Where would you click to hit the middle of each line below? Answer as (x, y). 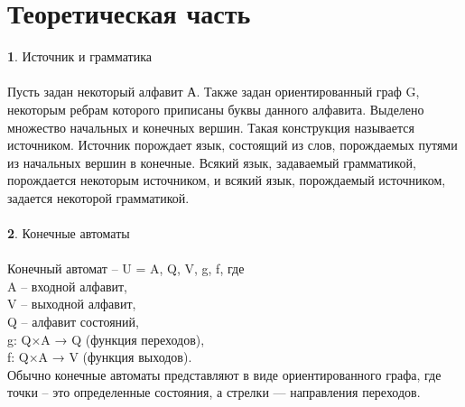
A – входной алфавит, (67, 286)
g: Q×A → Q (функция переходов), (106, 339)
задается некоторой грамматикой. (98, 197)
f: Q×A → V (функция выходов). (100, 357)
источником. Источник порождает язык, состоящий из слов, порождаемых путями (232, 145)
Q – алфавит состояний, (73, 322)
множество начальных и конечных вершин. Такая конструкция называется (211, 127)
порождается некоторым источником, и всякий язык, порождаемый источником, (227, 180)
